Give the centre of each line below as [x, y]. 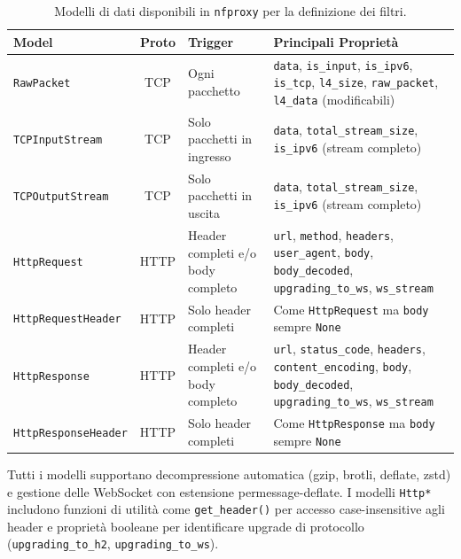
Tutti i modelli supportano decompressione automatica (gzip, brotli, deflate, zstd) [229, 474]
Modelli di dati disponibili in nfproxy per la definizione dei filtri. [230, 11]
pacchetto [214, 90]
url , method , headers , [333, 234]
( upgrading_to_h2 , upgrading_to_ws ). [113, 543]
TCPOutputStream [61, 197]
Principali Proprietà [336, 41]
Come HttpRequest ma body [351, 309]
